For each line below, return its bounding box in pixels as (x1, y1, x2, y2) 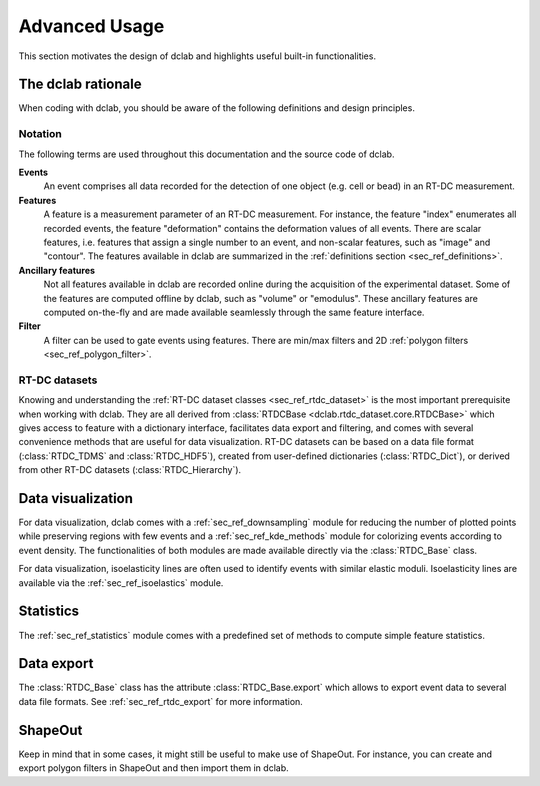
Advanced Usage (18, 15, 165, 37)
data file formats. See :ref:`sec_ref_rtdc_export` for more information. (18, 695, 304, 707)
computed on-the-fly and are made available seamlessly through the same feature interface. (43, 306, 425, 318)
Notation (18, 127, 62, 141)
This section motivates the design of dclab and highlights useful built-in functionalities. (18, 50, 377, 62)
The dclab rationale (18, 76, 142, 93)
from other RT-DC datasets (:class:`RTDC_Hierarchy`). (18, 464, 242, 476)
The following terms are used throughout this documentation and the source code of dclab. (18, 148, 395, 160)
